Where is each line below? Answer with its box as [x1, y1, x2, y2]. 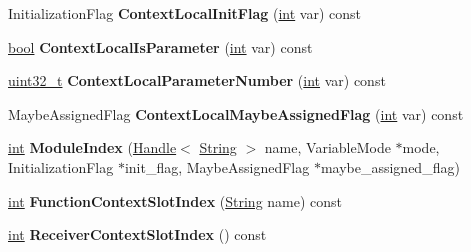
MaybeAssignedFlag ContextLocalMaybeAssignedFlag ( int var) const [8, 103, 464, 124]
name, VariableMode [264, 137, 391, 158]
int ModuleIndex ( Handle [8, 137, 177, 158]
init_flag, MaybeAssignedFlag [124, 156, 310, 177]
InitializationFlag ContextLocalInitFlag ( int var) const [8, 3, 362, 23]
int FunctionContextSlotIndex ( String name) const [8, 190, 343, 211]
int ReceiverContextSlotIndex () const [8, 224, 267, 245]
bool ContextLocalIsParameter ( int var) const [8, 36, 313, 57]
